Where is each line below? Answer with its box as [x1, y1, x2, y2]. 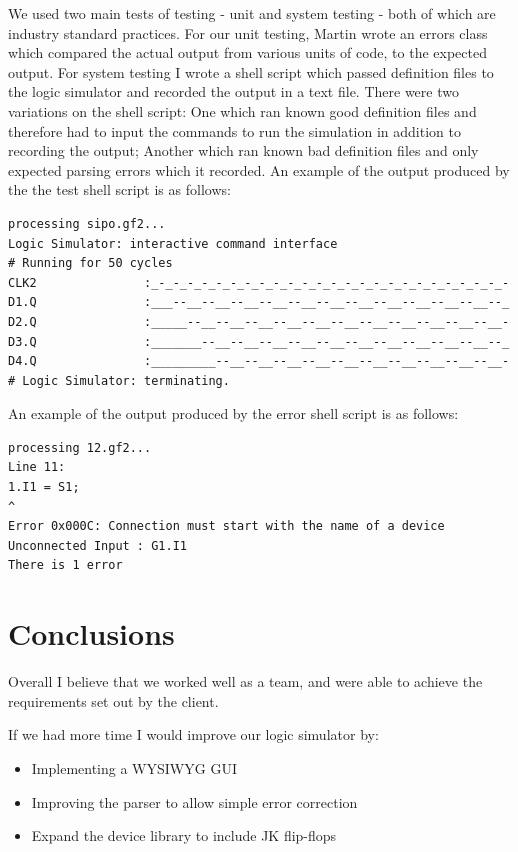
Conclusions [8, 613, 175, 654]
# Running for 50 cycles [8, 256, 173, 271]
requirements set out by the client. [8, 690, 219, 711]
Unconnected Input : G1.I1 [8, 538, 187, 553]
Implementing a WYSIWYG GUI [31, 757, 237, 778]
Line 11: [8, 460, 66, 475]
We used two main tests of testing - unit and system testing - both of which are [8, 3, 496, 23]
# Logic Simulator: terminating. [8, 373, 230, 388]
